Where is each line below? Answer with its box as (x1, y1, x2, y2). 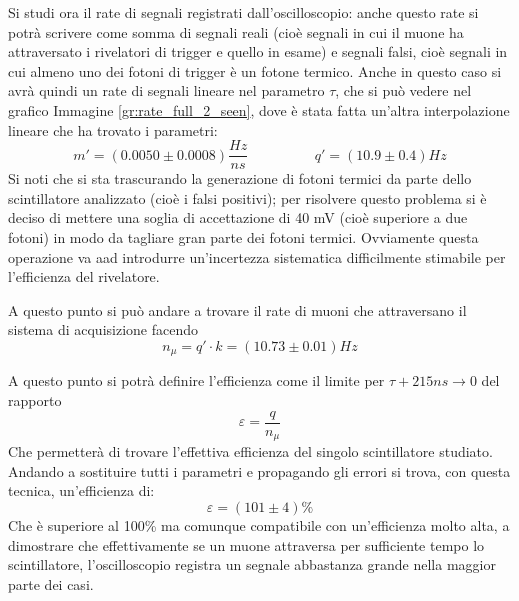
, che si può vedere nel (335, 80, 472, 101)
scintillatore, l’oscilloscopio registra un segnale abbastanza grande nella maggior (8, 554, 496, 575)
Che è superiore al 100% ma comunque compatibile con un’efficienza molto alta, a (8, 514, 510, 535)
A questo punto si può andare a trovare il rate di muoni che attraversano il (8, 299, 467, 320)
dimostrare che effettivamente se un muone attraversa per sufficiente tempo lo (8, 534, 485, 555)
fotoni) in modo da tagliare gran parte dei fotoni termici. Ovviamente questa (8, 227, 479, 247)
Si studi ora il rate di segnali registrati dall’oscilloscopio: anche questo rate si (8, 2, 479, 22)
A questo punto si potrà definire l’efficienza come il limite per (8, 370, 385, 391)
